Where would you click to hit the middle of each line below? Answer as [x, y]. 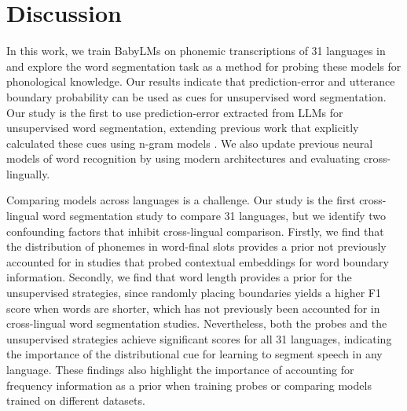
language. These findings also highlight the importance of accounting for [180, 369]
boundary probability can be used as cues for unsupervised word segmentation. [196, 96]
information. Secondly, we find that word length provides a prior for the [179, 277]
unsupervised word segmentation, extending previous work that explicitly [183, 128]
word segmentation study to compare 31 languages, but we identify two [214, 216]
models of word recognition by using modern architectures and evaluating [183, 158]
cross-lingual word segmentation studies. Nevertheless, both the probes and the [197, 323]
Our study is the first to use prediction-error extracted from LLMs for [175, 112]
